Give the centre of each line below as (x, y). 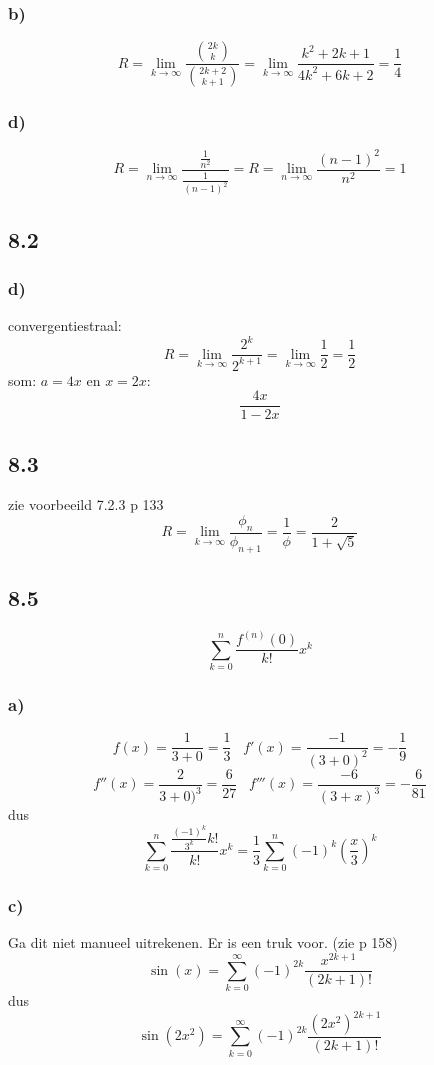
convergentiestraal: (65, 325)
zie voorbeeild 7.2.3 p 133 (86, 504)
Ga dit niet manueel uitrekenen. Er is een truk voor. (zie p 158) (203, 942)
